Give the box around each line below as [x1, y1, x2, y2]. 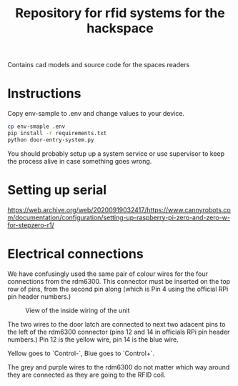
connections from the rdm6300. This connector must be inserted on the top [7, 277, 231, 285]
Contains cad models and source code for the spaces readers [7, 61, 190, 69]
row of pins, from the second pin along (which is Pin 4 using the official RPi [7, 284, 229, 293]
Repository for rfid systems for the [15, 5, 225, 21]
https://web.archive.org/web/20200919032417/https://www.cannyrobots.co [7, 205, 231, 214]
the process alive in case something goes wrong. [7, 157, 152, 165]
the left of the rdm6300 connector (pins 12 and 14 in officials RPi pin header [7, 327, 230, 336]
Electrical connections [7, 245, 144, 262]
